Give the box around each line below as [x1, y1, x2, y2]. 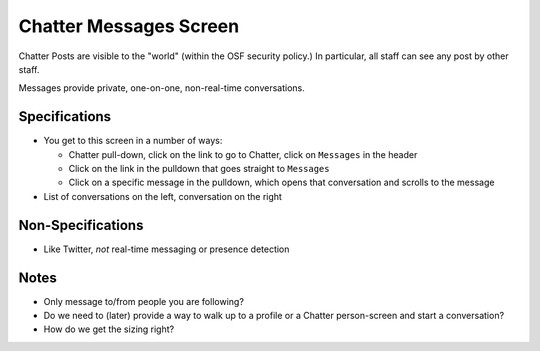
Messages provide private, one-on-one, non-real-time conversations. [18, 82, 305, 94]
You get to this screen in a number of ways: [43, 135, 223, 147]
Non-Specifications [18, 216, 144, 234]
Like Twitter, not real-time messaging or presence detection [43, 243, 290, 255]
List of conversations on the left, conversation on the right [43, 190, 282, 202]
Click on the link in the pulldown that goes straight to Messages [68, 163, 330, 175]
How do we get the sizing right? [43, 323, 175, 335]
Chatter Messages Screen [18, 15, 240, 37]
